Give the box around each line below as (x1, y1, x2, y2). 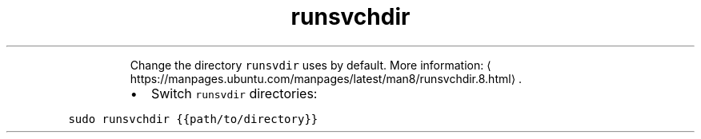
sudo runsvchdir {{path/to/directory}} (68, 112, 318, 125)
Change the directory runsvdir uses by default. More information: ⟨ (130, 58, 491, 72)
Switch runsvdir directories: (150, 85, 318, 101)
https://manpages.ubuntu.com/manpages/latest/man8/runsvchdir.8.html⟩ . (130, 71, 523, 85)
